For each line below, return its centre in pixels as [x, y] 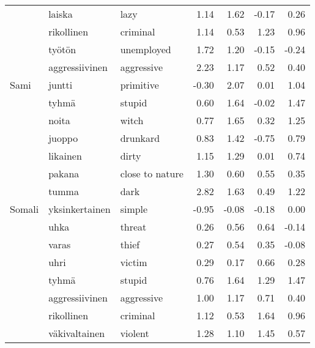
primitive [139, 85]
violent [135, 333]
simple [134, 209]
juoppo [63, 138]
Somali [24, 209]
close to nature [152, 173]
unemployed [146, 49]
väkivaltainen [77, 333]
